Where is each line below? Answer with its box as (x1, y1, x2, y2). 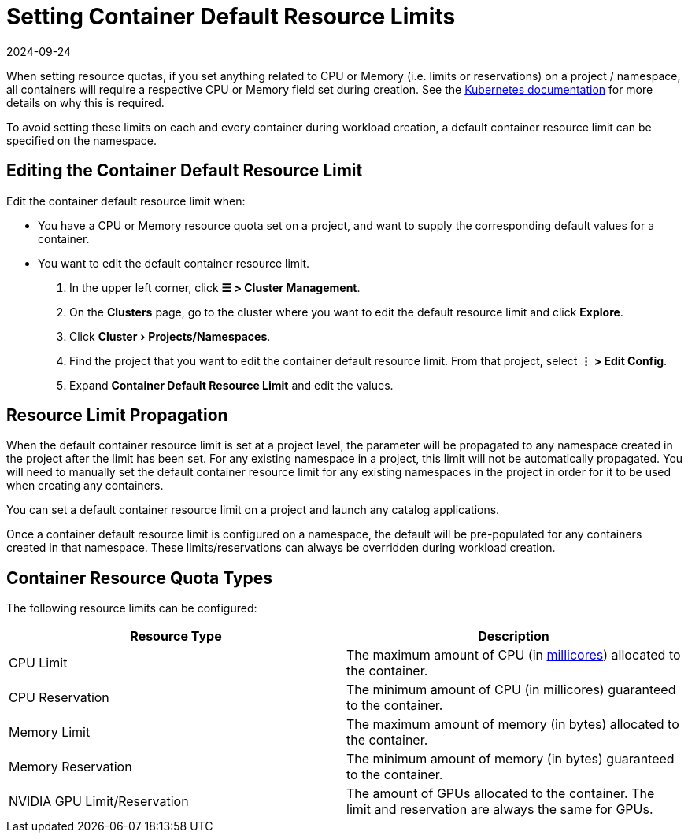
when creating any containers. (6, 479, 164, 493)
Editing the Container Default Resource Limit (6, 161, 363, 181)
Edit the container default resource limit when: (6, 194, 246, 208)
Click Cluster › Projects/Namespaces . (69, 329, 271, 343)
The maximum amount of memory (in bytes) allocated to (346, 716, 679, 733)
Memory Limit (9, 724, 91, 741)
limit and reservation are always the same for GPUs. (346, 801, 653, 818)
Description (478, 628, 549, 645)
